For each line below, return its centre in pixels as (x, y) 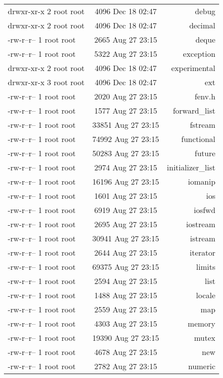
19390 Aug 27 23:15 (126, 338)
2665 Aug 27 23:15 (126, 39)
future (205, 153)
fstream (203, 125)
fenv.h (205, 96)
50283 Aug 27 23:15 (126, 153)
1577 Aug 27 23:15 (126, 110)
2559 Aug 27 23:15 (126, 309)
